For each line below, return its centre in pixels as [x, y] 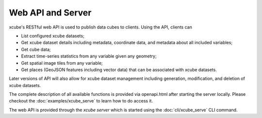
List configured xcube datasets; [53, 36]
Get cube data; [36, 49]
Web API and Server [50, 13]
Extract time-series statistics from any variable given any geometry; [89, 56]
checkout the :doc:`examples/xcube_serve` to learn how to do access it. [81, 101]
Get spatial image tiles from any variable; [62, 63]
